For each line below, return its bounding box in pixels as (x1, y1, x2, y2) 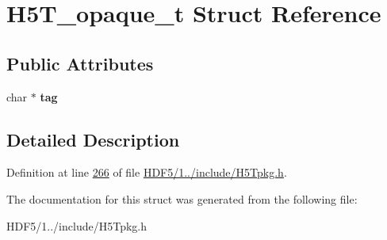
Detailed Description (6, 127, 180, 151)
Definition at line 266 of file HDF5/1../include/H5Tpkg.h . (6, 164, 287, 181)
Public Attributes (6, 51, 154, 75)
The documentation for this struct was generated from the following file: (6, 190, 358, 207)
